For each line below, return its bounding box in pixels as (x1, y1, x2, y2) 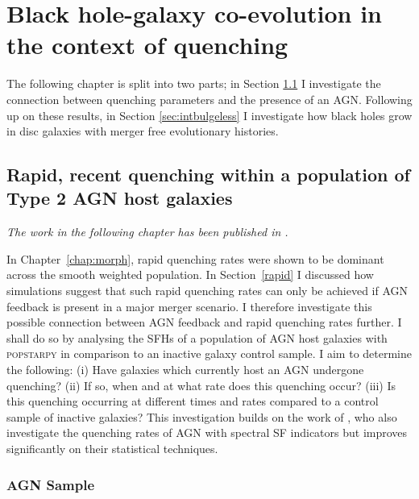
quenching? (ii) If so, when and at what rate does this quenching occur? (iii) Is (6, 376, 396, 393)
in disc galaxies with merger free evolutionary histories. (6, 123, 279, 139)
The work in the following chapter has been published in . (6, 223, 288, 240)
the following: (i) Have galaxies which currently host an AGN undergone (6, 361, 364, 378)
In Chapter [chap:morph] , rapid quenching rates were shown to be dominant (6, 250, 384, 267)
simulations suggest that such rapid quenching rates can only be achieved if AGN (6, 282, 409, 299)
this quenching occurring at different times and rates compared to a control (6, 393, 379, 410)
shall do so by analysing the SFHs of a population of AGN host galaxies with (6, 329, 388, 346)
